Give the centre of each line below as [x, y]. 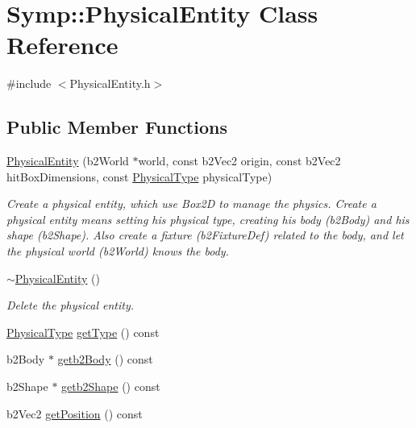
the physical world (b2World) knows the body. [118, 251]
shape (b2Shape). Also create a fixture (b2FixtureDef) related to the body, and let [205, 235]
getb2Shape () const [111, 386]
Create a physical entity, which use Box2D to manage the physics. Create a [191, 204]
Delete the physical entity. [71, 305]
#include [29, 83]
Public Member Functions [117, 127]
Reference [62, 45]
